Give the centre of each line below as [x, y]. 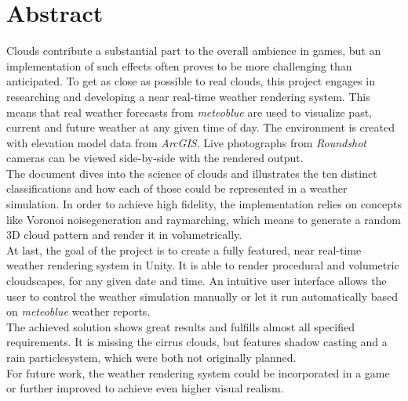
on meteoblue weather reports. [78, 311]
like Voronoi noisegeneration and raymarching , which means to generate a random [204, 219]
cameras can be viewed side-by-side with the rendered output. [155, 158]
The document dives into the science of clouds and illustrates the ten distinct [192, 173]
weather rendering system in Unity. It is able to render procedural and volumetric [203, 265]
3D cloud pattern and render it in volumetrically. [124, 235]
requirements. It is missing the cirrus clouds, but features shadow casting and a [197, 342]
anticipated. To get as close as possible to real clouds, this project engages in [191, 81]
